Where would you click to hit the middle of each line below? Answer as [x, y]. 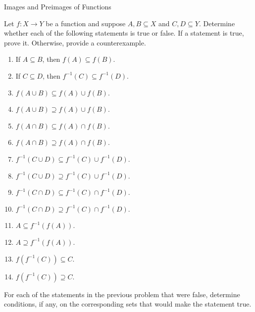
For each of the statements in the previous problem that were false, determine [122, 294]
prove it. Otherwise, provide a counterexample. [75, 42]
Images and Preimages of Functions [58, 6]
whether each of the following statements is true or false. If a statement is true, [124, 33]
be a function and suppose [86, 23]
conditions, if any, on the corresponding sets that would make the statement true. [128, 304]
